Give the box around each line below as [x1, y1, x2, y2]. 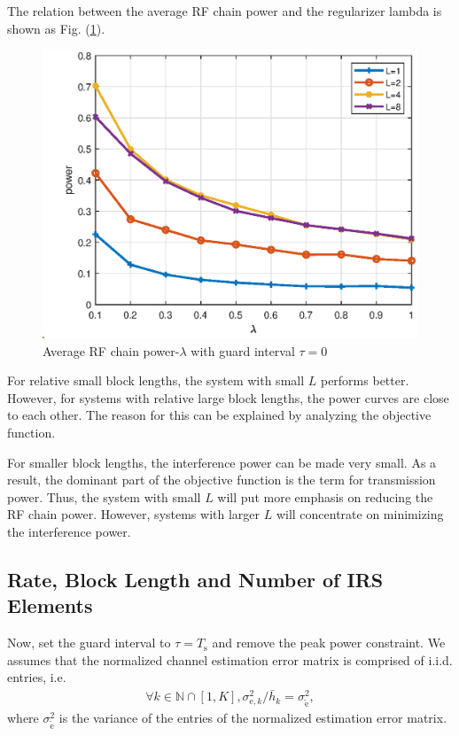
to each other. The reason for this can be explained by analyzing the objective [7, 406, 432, 424]
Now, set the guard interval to [7, 633, 171, 652]
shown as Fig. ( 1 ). [7, 19, 105, 37]
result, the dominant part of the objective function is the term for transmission [7, 470, 436, 489]
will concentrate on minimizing [276, 505, 444, 523]
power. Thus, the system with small [7, 487, 201, 506]
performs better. [320, 371, 409, 390]
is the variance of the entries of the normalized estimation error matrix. [58, 708, 447, 726]
